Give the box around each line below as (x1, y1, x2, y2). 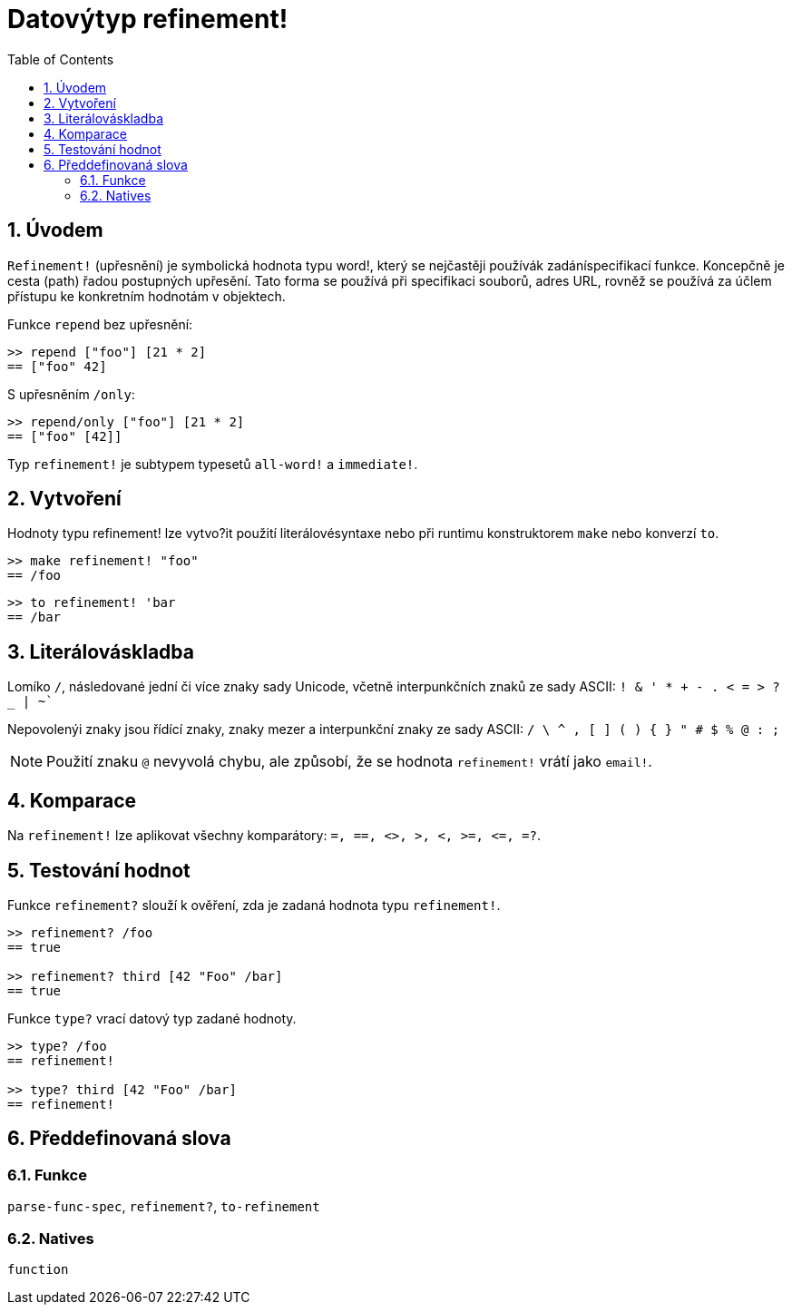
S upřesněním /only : (7, 386, 135, 402)
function (7, 1261, 69, 1277)
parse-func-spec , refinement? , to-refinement (7, 1199, 320, 1215)
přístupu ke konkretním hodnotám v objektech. (7, 288, 286, 304)
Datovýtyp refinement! (7, 4, 288, 34)
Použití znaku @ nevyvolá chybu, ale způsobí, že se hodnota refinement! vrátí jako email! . (46, 752, 652, 771)
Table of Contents (7, 51, 114, 67)
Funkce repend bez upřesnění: (7, 316, 193, 332)
